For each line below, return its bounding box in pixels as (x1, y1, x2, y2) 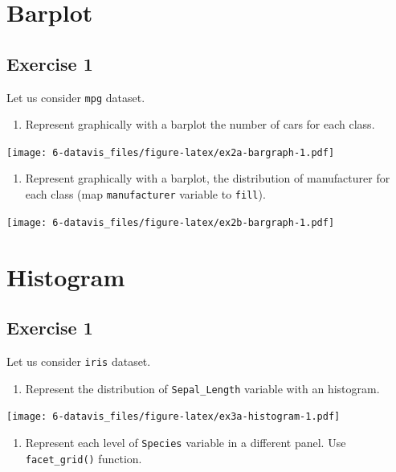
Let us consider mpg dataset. (6, 88, 145, 105)
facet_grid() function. (25, 449, 142, 466)
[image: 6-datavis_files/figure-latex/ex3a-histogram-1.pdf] (6, 411, 341, 423)
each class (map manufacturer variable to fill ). (25, 186, 266, 203)
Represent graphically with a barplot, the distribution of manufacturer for (25, 170, 390, 187)
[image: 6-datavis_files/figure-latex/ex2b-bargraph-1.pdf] (6, 216, 335, 228)
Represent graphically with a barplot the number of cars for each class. (25, 116, 375, 133)
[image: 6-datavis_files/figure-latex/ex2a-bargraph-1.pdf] (6, 146, 335, 158)
